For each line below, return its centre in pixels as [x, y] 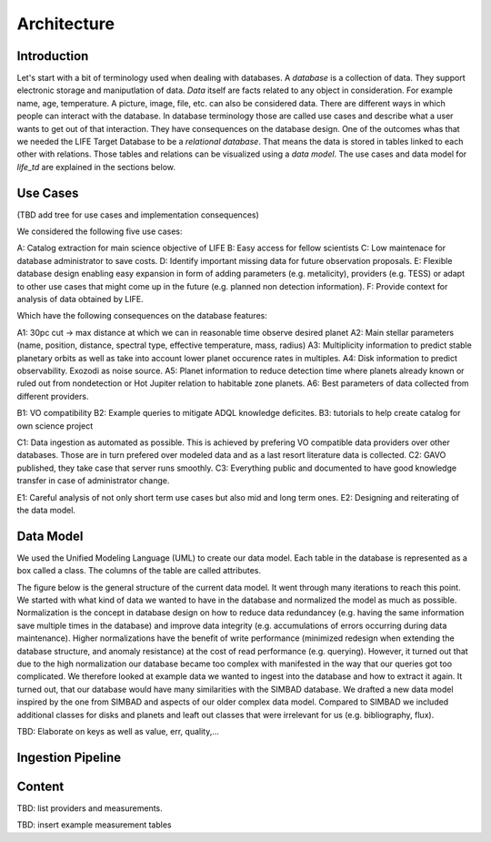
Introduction [53, 56]
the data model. [46, 510]
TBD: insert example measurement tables [94, 825]
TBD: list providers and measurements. [90, 808]
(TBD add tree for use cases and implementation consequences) [138, 215]
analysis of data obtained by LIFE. [80, 299]
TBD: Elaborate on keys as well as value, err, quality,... [118, 731]
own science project [55, 426]
